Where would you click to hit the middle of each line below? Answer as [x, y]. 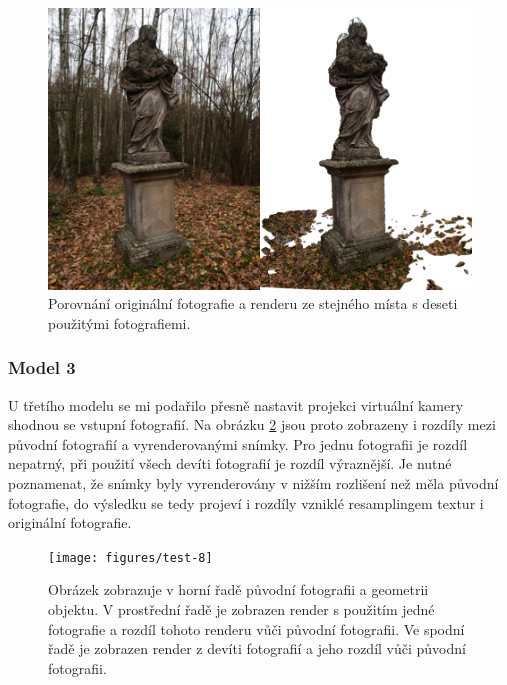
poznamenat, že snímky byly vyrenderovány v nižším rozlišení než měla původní [253, 482]
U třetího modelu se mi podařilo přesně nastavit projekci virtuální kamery [236, 404]
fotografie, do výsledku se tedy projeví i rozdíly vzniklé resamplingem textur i [246, 502]
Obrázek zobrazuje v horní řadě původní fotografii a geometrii [238, 589]
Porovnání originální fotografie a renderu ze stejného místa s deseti [253, 303]
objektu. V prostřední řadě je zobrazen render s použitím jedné [241, 609]
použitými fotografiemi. [119, 322]
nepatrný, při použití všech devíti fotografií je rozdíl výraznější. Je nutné [230, 463]
